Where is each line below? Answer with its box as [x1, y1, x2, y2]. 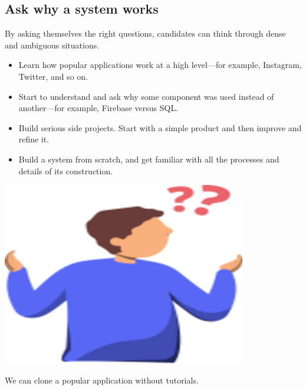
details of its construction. [18, 164, 113, 177]
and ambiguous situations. [5, 38, 100, 51]
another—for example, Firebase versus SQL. [18, 102, 179, 114]
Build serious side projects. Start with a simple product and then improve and [18, 121, 302, 134]
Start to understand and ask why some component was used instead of [18, 90, 274, 102]
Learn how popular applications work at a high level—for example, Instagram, [18, 58, 302, 71]
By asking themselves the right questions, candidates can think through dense [5, 27, 286, 40]
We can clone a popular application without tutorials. [5, 374, 199, 386]
